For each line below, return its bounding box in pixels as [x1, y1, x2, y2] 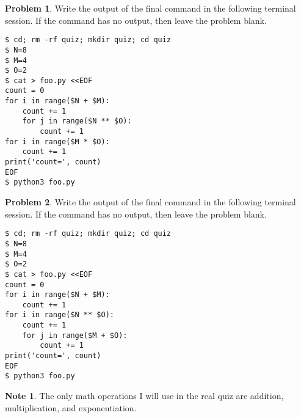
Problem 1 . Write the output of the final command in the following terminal [5, 2, 296, 14]
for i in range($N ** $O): [5, 310, 114, 320]
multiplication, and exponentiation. [5, 401, 137, 414]
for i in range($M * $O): [5, 137, 110, 146]
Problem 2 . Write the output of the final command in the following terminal [5, 196, 296, 208]
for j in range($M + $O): [22, 331, 128, 340]
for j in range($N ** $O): [22, 117, 132, 126]
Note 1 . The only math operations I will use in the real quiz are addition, [5, 389, 284, 402]
